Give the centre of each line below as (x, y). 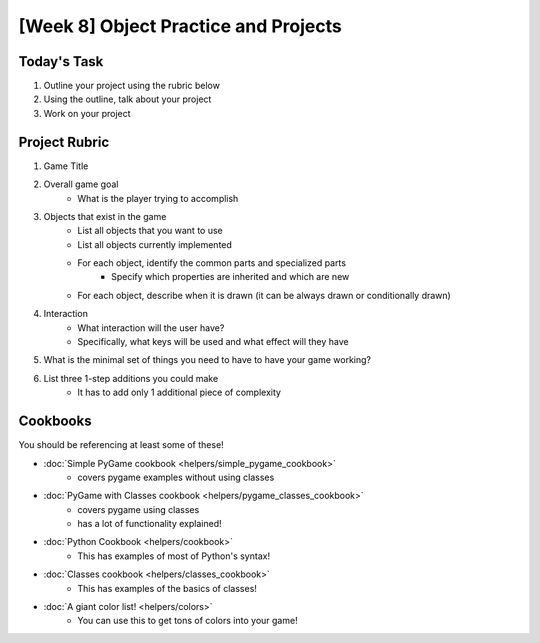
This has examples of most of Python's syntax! (173, 556)
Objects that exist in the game (105, 216)
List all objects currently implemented (154, 244)
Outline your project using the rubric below (131, 86)
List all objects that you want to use (150, 231)
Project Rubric (64, 141)
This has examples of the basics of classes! (167, 588)
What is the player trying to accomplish (158, 198)
